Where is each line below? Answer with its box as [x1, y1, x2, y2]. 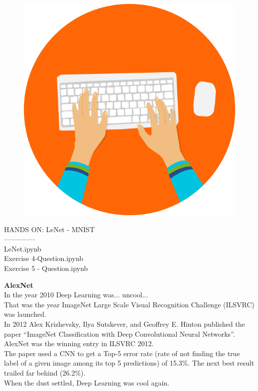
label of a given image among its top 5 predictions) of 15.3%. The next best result [4, 358, 255, 368]
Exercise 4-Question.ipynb [4, 253, 84, 263]
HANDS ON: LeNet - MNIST [4, 224, 95, 234]
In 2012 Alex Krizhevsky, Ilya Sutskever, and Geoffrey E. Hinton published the [4, 318, 245, 329]
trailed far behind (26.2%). [4, 367, 86, 378]
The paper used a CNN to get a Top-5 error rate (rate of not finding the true [4, 348, 240, 358]
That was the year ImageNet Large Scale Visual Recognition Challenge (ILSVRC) [4, 299, 255, 309]
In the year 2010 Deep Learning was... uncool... [4, 289, 148, 300]
